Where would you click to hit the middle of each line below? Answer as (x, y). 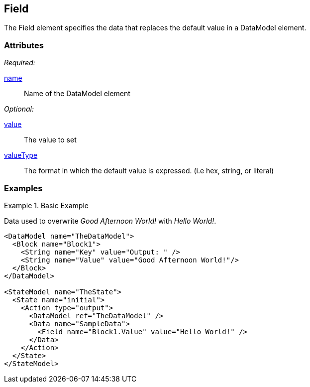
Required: (20, 63)
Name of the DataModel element (77, 94)
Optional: (19, 109)
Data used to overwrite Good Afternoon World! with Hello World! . (110, 221)
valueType (21, 155)
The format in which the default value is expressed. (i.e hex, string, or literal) (149, 171)
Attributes (24, 45)
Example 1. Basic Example (46, 205)
